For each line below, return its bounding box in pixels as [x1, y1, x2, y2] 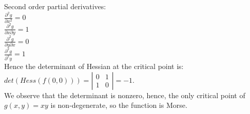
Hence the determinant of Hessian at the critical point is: [4, 60, 184, 71]
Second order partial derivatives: [4, 1, 106, 11]
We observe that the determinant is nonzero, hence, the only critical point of [4, 89, 245, 100]
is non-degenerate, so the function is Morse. [50, 100, 187, 110]
